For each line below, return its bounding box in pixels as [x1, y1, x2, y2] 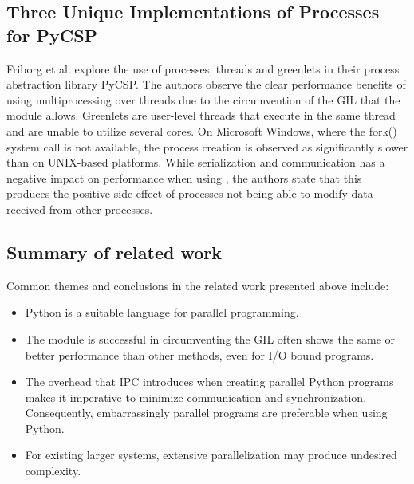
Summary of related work [6, 239, 222, 264]
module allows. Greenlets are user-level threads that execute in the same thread [6, 107, 396, 124]
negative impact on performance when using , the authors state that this [6, 169, 362, 186]
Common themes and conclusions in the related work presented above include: [6, 277, 389, 293]
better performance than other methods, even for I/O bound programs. [25, 346, 374, 363]
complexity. [25, 462, 81, 479]
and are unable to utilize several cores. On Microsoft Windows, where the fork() [6, 122, 397, 139]
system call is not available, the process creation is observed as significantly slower [6, 138, 408, 155]
